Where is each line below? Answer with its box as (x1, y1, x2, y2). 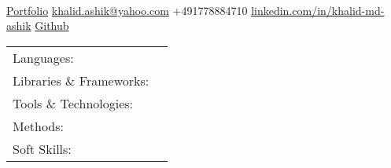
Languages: (13, 48, 74, 67)
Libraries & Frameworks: (13, 71, 149, 89)
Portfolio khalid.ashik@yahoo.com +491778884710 (6, 2, 248, 18)
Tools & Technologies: (13, 93, 134, 112)
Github (35, 17, 69, 34)
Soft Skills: (13, 139, 72, 158)
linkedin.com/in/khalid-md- (251, 2, 385, 18)
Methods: (13, 116, 64, 135)
